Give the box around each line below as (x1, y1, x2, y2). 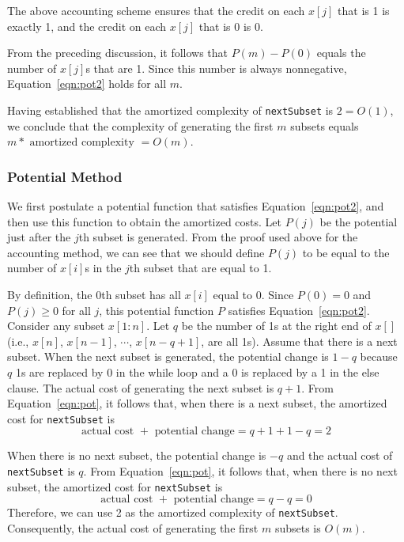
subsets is (274, 519, 321, 536)
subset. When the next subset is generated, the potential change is (7, 348, 329, 365)
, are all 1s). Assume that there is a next (201, 332, 398, 349)
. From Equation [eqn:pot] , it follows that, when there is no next (83, 463, 398, 479)
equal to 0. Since (213, 286, 294, 302)
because (360, 348, 398, 365)
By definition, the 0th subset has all (7, 286, 181, 302)
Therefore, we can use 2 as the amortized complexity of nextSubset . (7, 504, 338, 521)
